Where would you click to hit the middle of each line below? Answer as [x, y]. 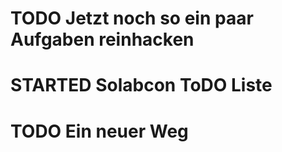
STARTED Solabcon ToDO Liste [141, 85]
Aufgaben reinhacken [102, 39]
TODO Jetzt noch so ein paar [132, 18]
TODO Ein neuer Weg [99, 131]
